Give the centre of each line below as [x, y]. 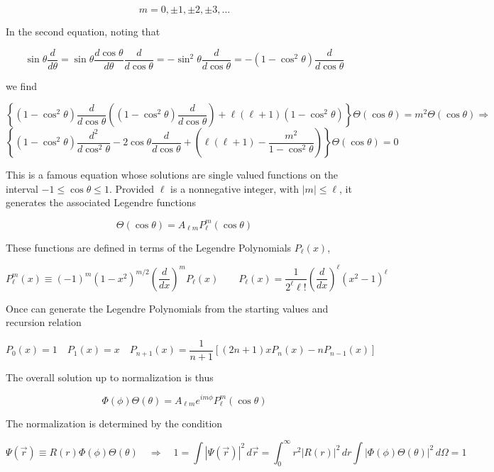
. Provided [132, 188]
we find [21, 85]
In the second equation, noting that [83, 31]
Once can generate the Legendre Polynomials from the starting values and [167, 308]
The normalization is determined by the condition [114, 423]
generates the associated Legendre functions [101, 202]
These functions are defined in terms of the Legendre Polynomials [149, 247]
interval [22, 188]
